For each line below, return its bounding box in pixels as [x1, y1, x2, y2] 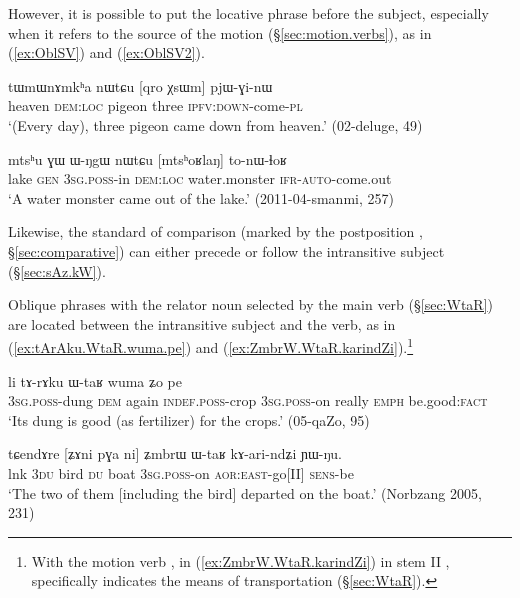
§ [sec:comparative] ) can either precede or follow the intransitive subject [8, 240, 445, 261]
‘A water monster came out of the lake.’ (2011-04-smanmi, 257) [8, 187, 394, 208]
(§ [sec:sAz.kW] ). [8, 260, 106, 281]
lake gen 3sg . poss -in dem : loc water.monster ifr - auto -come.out [8, 168, 392, 189]
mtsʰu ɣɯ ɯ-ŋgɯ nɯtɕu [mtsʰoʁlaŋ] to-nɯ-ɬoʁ [8, 148, 287, 169]
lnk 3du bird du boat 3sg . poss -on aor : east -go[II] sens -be [8, 462, 354, 483]
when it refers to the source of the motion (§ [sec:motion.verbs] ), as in [8, 22, 432, 43]
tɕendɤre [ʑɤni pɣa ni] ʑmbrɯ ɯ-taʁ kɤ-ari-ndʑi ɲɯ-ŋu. [8, 443, 342, 464]
